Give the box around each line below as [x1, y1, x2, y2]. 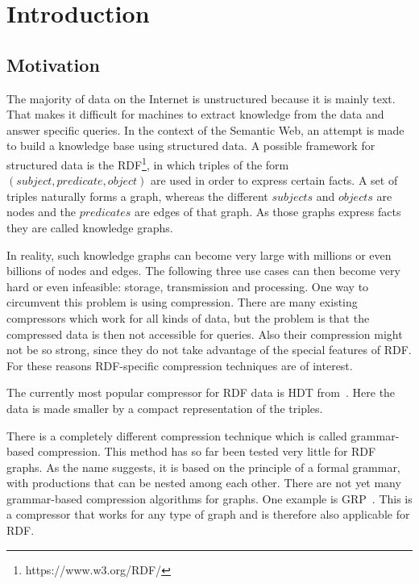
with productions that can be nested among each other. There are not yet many [6, 474, 401, 491]
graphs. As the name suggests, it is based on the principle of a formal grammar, [6, 458, 400, 475]
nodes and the [6, 203, 77, 220]
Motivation [6, 52, 100, 77]
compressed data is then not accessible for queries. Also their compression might [6, 325, 403, 342]
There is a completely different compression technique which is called [6, 427, 347, 444]
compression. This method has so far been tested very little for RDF [37, 443, 376, 460]
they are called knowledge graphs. [6, 219, 173, 236]
